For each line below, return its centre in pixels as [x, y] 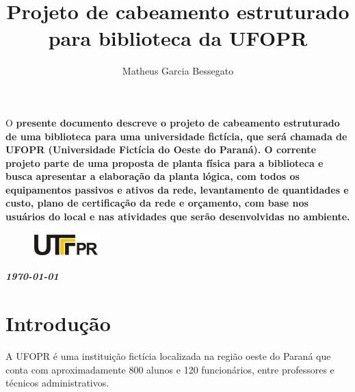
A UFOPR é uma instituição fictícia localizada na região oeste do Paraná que [168, 355]
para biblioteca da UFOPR [178, 38]
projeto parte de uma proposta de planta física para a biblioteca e [165, 162]
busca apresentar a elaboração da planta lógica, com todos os [153, 176]
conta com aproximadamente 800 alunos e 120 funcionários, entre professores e [170, 369]
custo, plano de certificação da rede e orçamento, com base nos [157, 203]
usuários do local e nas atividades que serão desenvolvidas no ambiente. [178, 217]
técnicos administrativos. [57, 383]
